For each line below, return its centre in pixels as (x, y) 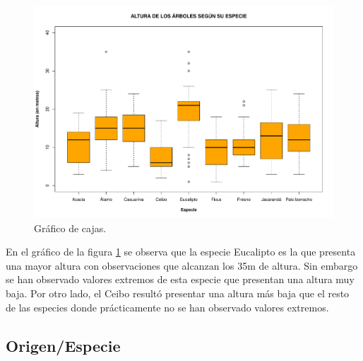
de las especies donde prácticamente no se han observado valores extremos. (167, 307)
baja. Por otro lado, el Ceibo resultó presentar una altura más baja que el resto (178, 293)
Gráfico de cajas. (70, 228)
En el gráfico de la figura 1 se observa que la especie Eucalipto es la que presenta (181, 252)
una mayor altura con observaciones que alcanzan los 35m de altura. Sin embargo (182, 265)
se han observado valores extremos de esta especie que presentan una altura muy (180, 279)
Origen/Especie (63, 345)
